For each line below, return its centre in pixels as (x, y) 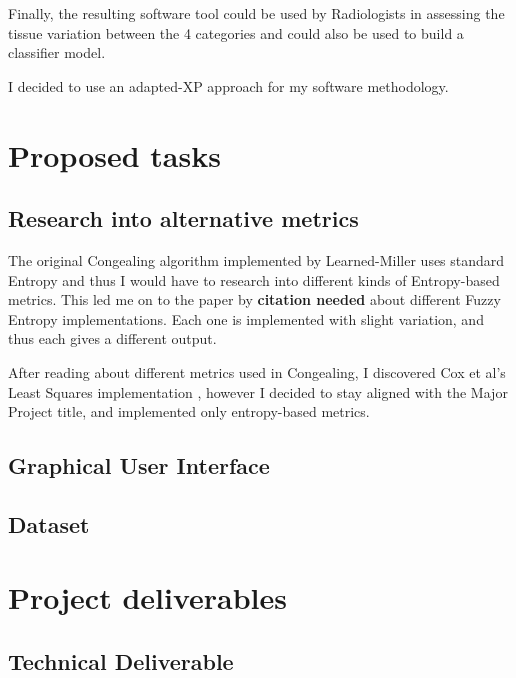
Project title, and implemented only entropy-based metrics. (189, 411)
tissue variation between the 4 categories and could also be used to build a (236, 32)
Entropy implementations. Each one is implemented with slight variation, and (246, 318)
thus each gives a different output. (112, 338)
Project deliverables (147, 597)
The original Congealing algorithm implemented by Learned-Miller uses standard (256, 259)
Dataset (49, 523)
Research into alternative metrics (183, 218)
